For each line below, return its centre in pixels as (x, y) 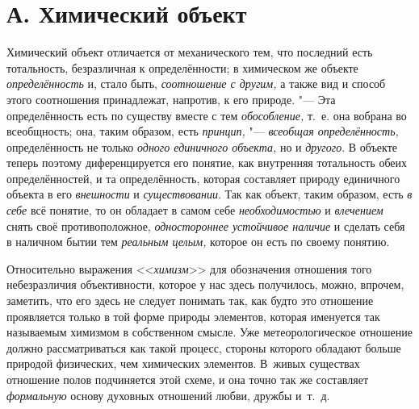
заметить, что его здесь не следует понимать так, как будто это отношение (190, 300)
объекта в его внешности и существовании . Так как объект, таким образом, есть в (209, 194)
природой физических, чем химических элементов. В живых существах (183, 363)
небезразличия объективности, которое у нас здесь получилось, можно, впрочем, (205, 284)
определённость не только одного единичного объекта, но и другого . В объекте (202, 146)
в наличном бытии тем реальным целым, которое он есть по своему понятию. (198, 242)
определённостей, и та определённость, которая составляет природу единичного (203, 178)
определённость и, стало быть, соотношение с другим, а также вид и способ (196, 83)
